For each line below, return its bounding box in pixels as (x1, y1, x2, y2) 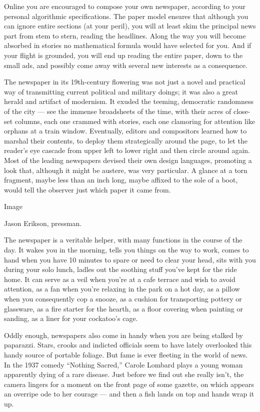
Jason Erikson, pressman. (4, 217, 82, 228)
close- (233, 105, 250, 116)
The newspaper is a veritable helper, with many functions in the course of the (4, 234, 242, 245)
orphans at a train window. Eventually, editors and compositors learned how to (4, 125, 247, 136)
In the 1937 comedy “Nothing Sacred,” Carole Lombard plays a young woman (4, 359, 243, 369)
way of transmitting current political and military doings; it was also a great (4, 86, 238, 96)
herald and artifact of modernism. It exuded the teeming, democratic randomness (4, 96, 253, 106)
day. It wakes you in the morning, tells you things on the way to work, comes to (4, 244, 249, 255)
